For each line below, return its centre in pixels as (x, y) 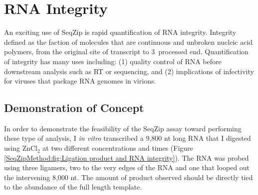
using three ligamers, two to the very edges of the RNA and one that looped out (127, 167)
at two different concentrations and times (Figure (118, 148)
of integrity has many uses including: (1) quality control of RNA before (113, 61)
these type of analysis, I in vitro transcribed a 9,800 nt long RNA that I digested (128, 138)
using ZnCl (21, 148)
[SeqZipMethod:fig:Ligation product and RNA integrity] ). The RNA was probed (127, 157)
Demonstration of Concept (74, 108)
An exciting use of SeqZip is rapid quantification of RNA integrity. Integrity (120, 32)
